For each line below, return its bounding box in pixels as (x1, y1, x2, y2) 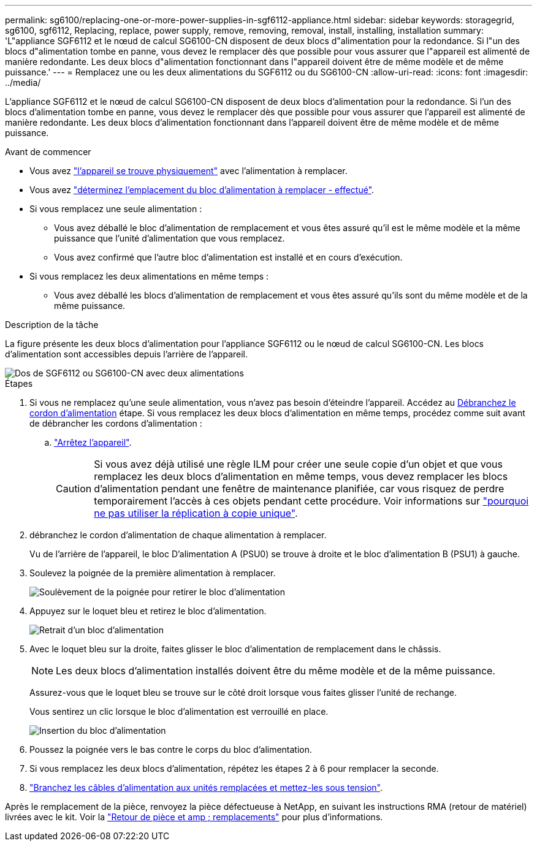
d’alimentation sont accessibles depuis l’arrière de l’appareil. (5, 349, 248, 359)
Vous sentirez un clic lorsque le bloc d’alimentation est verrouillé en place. (29, 706, 329, 717)
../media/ (5, 77, 41, 88)
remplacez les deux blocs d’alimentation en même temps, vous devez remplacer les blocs (94, 470, 508, 482)
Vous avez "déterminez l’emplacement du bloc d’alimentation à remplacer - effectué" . (29, 185, 375, 195)
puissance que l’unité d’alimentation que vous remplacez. (54, 233, 285, 243)
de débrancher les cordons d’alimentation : (29, 418, 202, 429)
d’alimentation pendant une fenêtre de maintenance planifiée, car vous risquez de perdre (94, 482, 505, 495)
